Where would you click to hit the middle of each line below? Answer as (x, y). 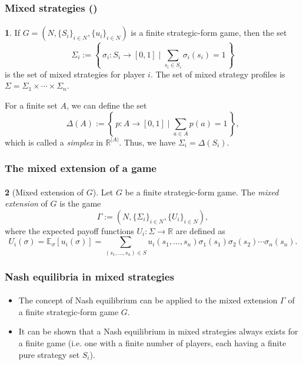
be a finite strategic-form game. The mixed (202, 192)
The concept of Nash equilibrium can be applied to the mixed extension (148, 300)
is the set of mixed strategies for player (75, 74)
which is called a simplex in (54, 142)
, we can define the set (106, 105)
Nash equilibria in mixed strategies (89, 276)
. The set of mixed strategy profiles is (218, 74)
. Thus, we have (147, 142)
